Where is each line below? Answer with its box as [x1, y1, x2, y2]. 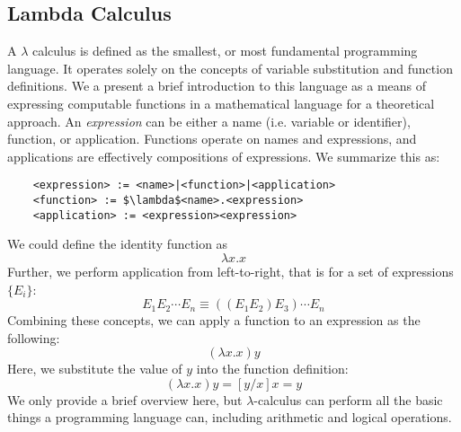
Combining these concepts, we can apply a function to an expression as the [7, 311, 421, 330]
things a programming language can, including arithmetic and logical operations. [7, 408, 452, 427]
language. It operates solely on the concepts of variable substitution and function [7, 58, 453, 77]
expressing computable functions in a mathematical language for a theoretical [7, 93, 435, 112]
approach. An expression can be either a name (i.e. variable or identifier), [7, 111, 411, 130]
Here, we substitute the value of [7, 359, 182, 378]
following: [7, 328, 60, 347]
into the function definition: [196, 359, 349, 378]
